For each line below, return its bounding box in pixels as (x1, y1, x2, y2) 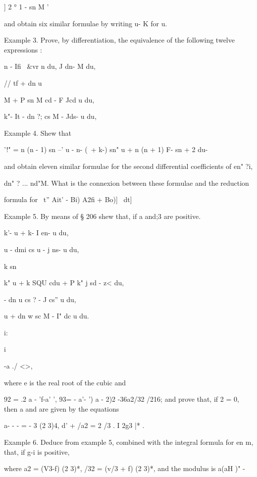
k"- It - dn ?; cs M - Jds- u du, (4, 111, 97, 121)
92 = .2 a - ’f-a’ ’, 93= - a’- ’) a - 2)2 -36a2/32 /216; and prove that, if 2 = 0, (4, 394, 239, 404)
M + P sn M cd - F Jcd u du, (4, 94, 95, 105)
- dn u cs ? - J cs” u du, (4, 294, 76, 304)
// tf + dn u (4, 77, 42, 88)
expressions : (4, 44, 42, 54)
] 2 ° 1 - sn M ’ (4, 1, 49, 11)
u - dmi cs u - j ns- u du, (4, 244, 79, 254)
